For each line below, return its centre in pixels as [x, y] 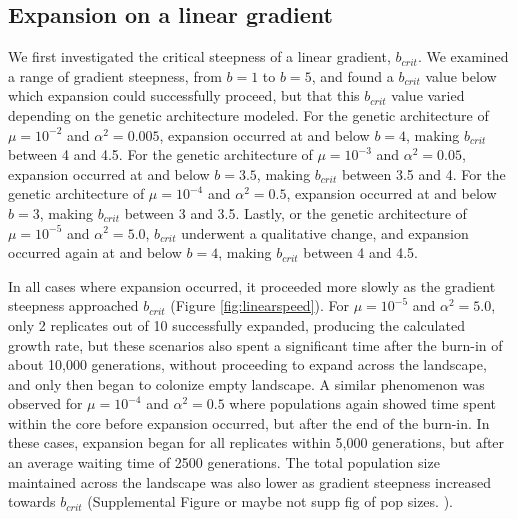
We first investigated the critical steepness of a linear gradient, [199, 56]
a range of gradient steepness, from [115, 75]
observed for [45, 403]
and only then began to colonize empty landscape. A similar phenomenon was [246, 383]
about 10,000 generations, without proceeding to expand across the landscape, [247, 364]
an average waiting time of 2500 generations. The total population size [224, 462]
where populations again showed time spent [362, 403]
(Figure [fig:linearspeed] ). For [260, 305]
